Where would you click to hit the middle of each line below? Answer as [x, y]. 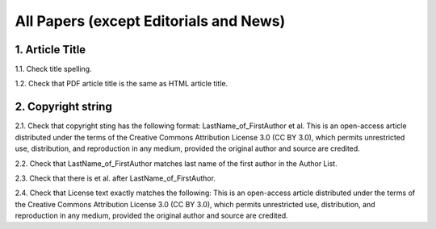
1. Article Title [50, 50]
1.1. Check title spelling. [53, 69]
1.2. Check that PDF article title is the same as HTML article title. [122, 84]
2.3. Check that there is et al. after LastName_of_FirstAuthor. [115, 178]
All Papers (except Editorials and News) [150, 21]
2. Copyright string [63, 107]
